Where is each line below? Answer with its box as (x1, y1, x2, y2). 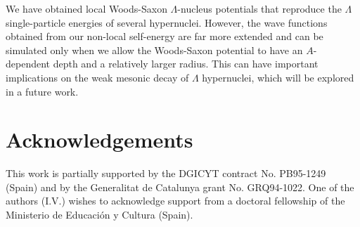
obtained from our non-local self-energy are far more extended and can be (6, 29, 323, 44)
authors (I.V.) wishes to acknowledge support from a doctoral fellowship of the (6, 193, 345, 208)
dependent (6, 56, 51, 71)
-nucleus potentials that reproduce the (177, 1, 342, 15)
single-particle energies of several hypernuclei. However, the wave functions (6, 15, 328, 30)
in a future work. (6, 84, 79, 98)
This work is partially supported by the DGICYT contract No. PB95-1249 (6, 166, 326, 181)
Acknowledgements (6, 125, 193, 154)
